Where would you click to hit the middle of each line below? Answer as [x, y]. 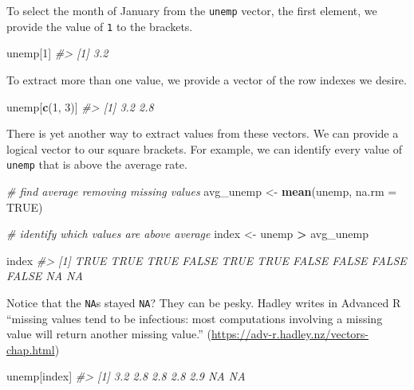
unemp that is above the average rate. [97, 164]
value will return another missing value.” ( [109, 334]
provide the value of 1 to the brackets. [100, 26]
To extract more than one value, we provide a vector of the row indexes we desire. [207, 79]
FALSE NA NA [45, 276]
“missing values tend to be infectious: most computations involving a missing [195, 318]
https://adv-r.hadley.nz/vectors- [290, 334]
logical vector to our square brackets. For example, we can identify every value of [204, 148]
